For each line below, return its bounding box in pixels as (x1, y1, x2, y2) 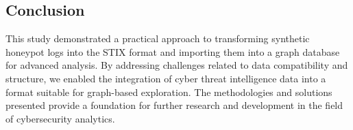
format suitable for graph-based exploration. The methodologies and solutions (5, 84, 332, 99)
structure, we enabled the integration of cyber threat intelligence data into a (5, 71, 326, 85)
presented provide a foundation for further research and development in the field (5, 98, 343, 112)
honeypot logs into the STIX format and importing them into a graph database (5, 44, 340, 59)
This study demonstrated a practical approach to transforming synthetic (5, 31, 310, 46)
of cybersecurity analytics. (5, 111, 115, 125)
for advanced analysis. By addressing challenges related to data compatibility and (5, 58, 348, 72)
